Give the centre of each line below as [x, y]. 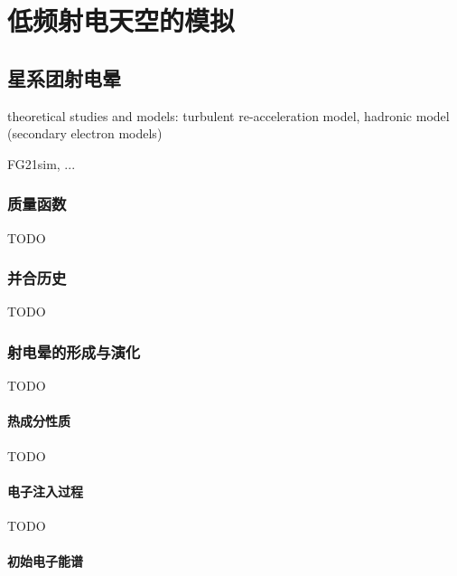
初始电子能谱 [45, 561]
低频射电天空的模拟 [121, 20]
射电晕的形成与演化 [74, 351]
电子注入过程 [45, 491]
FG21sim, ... [42, 163]
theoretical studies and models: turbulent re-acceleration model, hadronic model [228, 115]
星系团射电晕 [64, 77]
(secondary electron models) [85, 133]
